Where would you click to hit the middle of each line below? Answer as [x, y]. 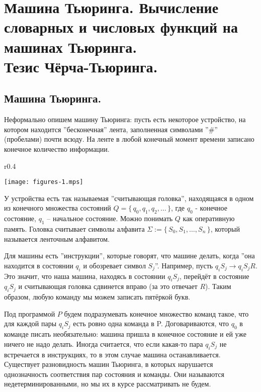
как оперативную [209, 218]
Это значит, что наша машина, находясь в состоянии [85, 276]
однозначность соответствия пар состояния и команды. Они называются [114, 374]
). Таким [218, 286]
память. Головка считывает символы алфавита [74, 228]
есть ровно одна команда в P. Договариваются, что [151, 323]
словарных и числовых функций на [121, 27]
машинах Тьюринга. [71, 46]
